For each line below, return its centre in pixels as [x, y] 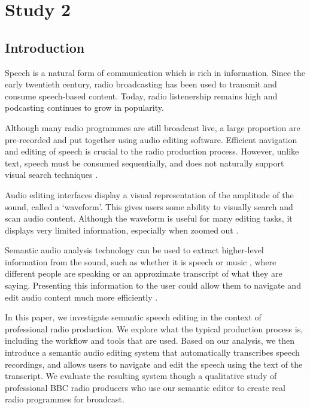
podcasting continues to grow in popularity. [84, 107]
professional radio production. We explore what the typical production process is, [154, 328]
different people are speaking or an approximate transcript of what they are [144, 273]
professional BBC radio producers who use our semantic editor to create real [145, 387]
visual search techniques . [51, 175]
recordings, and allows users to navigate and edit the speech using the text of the [154, 364]
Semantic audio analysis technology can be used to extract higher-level [134, 250]
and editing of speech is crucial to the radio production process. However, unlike [152, 151]
